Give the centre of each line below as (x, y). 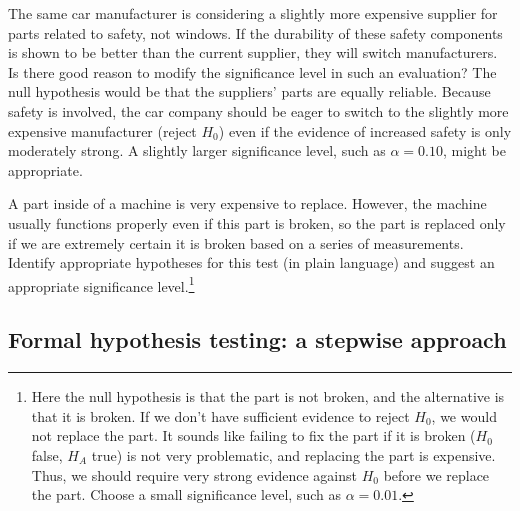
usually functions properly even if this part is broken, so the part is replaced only (257, 222)
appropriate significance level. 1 (101, 284)
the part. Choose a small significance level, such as (186, 494)
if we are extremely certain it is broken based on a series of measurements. (236, 242)
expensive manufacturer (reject (102, 130)
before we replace (436, 474)
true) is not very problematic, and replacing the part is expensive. (293, 454)
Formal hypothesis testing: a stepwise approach (257, 339)
